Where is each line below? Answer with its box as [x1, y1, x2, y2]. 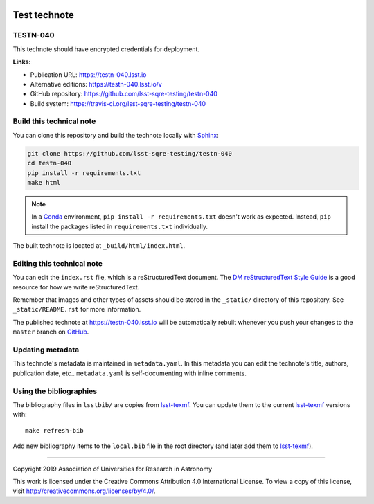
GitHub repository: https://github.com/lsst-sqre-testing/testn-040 [30, 90, 218, 98]
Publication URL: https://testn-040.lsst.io [30, 70, 147, 79]
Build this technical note [12, 116, 96, 126]
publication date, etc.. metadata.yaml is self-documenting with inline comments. [12, 369, 247, 377]
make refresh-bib [25, 426, 84, 434]
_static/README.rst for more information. [12, 305, 141, 314]
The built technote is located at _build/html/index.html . [12, 242, 186, 250]
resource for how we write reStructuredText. [12, 282, 140, 291]
